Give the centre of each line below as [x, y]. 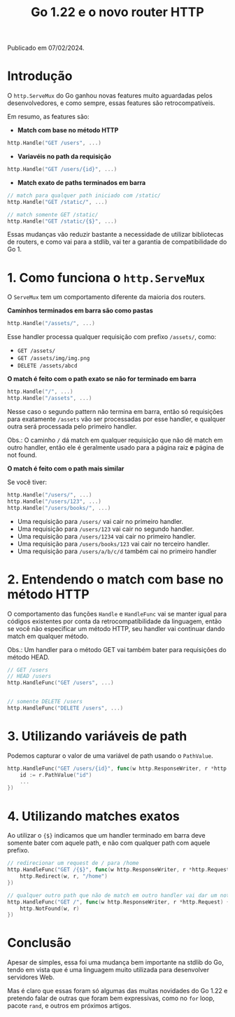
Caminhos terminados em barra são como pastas [80, 311]
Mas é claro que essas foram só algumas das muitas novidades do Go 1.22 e [117, 991]
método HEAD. [29, 657]
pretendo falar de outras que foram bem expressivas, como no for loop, [111, 998]
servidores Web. [31, 977]
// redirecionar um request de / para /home [73, 863]
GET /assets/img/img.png [54, 359]
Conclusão [39, 943]
